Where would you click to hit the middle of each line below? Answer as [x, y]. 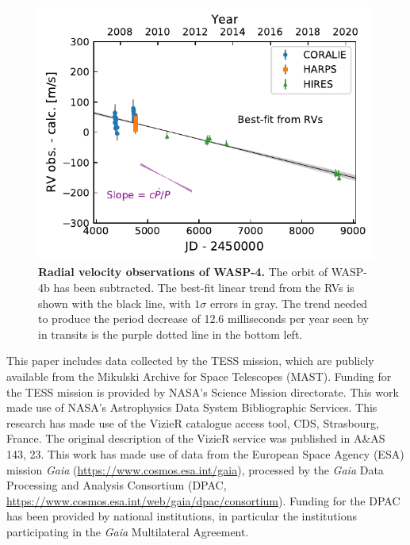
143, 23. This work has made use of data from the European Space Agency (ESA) [205, 453]
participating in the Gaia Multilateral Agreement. [128, 531]
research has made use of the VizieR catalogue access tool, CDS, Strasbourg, [193, 422]
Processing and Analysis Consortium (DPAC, [117, 485]
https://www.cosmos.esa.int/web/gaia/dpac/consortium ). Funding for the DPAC [203, 500]
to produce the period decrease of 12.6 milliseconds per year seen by [203, 319]
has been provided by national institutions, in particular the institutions [182, 516]
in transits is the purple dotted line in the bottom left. [171, 334]
